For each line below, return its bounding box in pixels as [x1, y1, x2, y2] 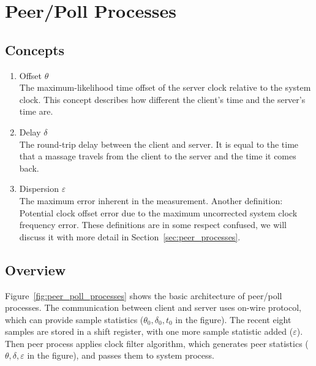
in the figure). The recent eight [175, 313, 292, 326]
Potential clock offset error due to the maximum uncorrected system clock [19, 206, 298, 219]
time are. [19, 105, 53, 118]
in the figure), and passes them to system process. [27, 349, 214, 362]
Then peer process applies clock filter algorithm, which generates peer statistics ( [5, 337, 309, 349]
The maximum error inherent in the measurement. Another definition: [19, 194, 283, 207]
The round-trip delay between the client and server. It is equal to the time [19, 137, 299, 150]
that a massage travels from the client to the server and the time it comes [19, 150, 296, 162]
